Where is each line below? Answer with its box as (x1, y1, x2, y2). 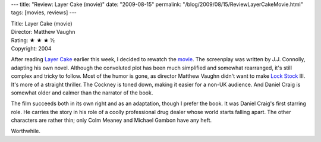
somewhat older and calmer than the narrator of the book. (11, 89, 153, 96)
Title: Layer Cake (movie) (11, 20, 73, 27)
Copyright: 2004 (11, 45, 52, 52)
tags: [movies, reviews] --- (11, 9, 77, 16)
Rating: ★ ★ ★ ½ (11, 36, 55, 44)
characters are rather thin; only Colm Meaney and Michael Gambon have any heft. (11, 116, 212, 124)
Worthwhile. (11, 128, 41, 135)
